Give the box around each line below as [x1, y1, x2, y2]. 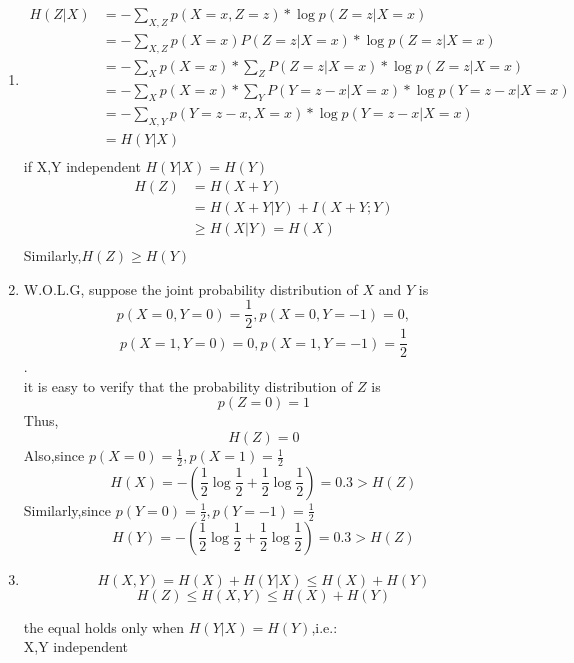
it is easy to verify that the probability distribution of [23, 375, 353, 396]
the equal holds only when [23, 616, 185, 637]
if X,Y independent [23, 156, 141, 177]
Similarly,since [23, 499, 112, 520]
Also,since [23, 445, 85, 466]
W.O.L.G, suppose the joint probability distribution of [23, 278, 358, 299]
